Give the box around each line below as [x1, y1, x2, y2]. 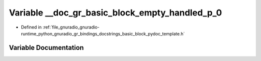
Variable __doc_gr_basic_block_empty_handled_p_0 [9, 7, 222, 18]
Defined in [21, 24, 42, 30]
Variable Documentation [9, 44, 84, 52]
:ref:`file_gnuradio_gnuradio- [43, 24, 100, 30]
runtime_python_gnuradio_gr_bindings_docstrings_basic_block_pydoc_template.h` [21, 30, 185, 36]
